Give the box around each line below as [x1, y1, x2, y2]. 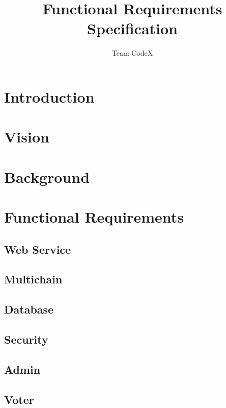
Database [4, 301, 54, 317]
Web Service [4, 241, 71, 257]
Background [4, 166, 90, 187]
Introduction [4, 86, 95, 107]
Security [4, 331, 48, 347]
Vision [4, 126, 49, 147]
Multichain [4, 271, 63, 287]
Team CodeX [111, 47, 153, 58]
